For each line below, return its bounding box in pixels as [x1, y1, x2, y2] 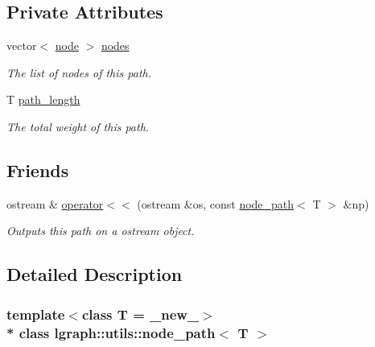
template [6, 304, 65, 324]
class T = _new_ [81, 304, 200, 324]
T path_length [6, 91, 80, 108]
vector [6, 37, 37, 54]
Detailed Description [6, 262, 183, 287]
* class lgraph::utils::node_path [6, 322, 216, 342]
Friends [6, 157, 69, 182]
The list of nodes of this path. [6, 64, 151, 81]
